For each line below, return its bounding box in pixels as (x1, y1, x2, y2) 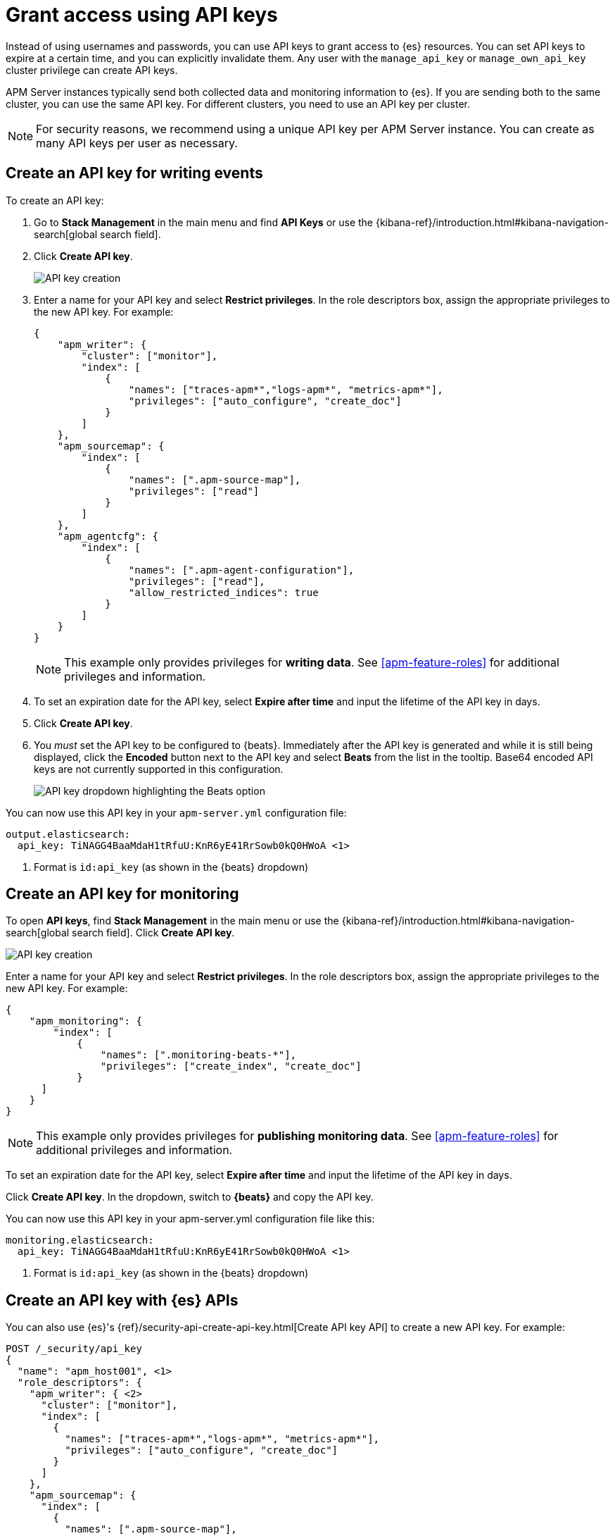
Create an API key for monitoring (6, 885, 239, 903)
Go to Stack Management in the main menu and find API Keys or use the (34, 216, 374, 228)
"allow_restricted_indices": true (128, 586, 319, 598)
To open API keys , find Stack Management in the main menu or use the (6, 915, 339, 927)
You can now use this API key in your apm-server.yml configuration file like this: (6, 1213, 375, 1225)
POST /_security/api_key (6, 1343, 142, 1355)
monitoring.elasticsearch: (6, 1234, 154, 1246)
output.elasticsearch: (6, 828, 131, 840)
